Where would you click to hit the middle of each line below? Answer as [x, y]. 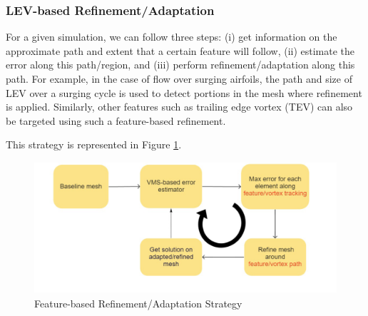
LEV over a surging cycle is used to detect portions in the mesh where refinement [184, 92]
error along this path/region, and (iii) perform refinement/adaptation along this [180, 65]
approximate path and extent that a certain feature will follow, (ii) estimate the [180, 50]
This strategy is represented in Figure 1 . [94, 144]
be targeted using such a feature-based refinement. [116, 120]
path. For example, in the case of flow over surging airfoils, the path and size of [179, 78]
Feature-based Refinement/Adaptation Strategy [138, 303]
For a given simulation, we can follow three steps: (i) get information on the [172, 37]
